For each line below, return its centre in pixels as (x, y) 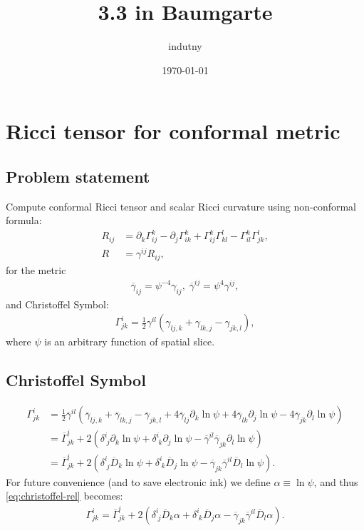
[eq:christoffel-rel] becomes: (64, 496)
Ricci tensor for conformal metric (173, 131)
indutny (185, 46)
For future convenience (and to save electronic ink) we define (138, 481)
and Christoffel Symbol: (57, 304)
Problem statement (78, 176)
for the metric (36, 269)
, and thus (336, 481)
